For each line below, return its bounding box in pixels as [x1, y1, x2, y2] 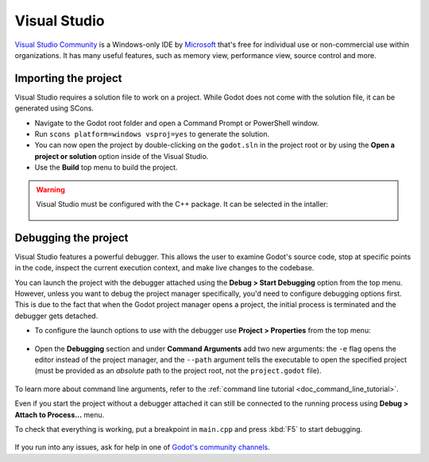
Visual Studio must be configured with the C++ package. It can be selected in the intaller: [36, 199, 329, 208]
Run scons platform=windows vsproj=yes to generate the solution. [34, 130, 270, 139]
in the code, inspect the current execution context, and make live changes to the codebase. [14, 263, 315, 273]
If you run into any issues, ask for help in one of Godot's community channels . [14, 442, 270, 452]
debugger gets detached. [14, 311, 99, 320]
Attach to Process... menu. [14, 410, 105, 419]
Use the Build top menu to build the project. [34, 163, 178, 173]
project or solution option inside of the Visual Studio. [34, 151, 209, 161]
